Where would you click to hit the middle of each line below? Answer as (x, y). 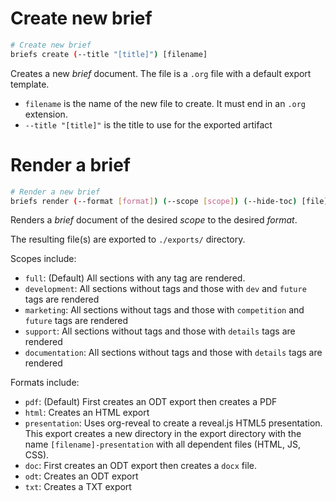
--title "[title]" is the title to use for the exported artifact (148, 124)
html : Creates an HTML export (87, 413)
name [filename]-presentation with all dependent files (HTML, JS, (162, 444)
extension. (46, 114)
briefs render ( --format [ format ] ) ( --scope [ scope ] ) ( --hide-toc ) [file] (169, 201)
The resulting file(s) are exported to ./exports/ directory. (128, 239)
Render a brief (70, 164)
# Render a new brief (55, 192)
